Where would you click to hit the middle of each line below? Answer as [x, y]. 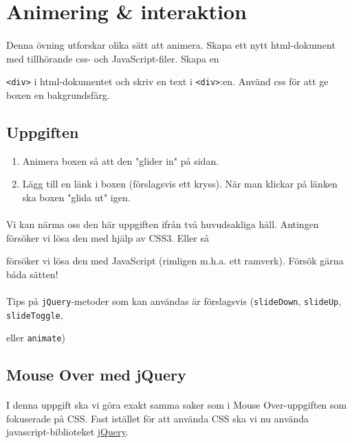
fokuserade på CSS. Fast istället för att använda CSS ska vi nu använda [158, 418]
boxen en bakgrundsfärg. [58, 94]
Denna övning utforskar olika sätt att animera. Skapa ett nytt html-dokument [171, 44]
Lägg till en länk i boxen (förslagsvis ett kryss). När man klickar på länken [180, 184]
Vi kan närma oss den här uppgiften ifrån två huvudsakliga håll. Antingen [163, 224]
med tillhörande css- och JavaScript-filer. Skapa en [113, 58]
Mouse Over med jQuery [96, 375]
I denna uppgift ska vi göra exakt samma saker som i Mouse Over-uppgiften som [177, 405]
